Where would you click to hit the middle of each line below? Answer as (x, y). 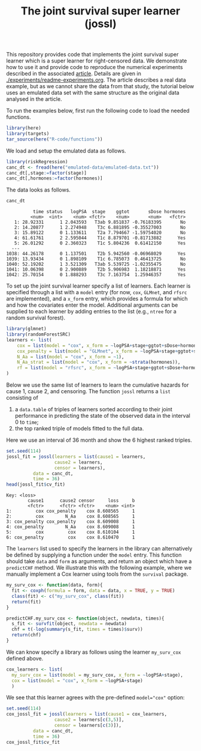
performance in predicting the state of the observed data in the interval (102, 416)
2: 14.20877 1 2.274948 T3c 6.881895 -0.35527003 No (100, 228)
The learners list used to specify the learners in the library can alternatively (99, 549)
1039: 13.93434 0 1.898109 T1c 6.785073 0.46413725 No (96, 259)
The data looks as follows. (38, 190)
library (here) (24, 128)
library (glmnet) (26, 329)
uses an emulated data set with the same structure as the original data (93, 93)
